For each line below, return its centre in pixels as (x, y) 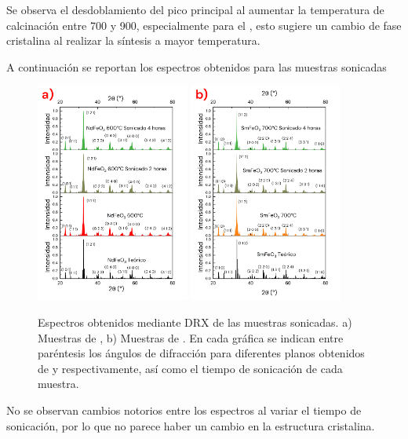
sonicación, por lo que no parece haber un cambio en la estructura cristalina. (191, 425)
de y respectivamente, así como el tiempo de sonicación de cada (190, 368)
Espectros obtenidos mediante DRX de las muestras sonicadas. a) (195, 322)
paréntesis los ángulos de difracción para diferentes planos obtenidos (201, 353)
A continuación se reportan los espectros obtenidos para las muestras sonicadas (197, 66)
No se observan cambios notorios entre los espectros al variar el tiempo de (184, 410)
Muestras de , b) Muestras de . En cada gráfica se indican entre (191, 337)
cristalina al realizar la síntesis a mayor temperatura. (133, 40)
